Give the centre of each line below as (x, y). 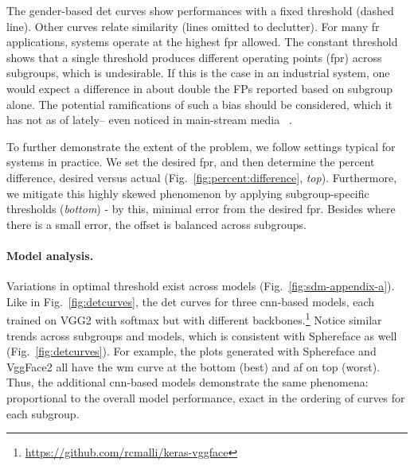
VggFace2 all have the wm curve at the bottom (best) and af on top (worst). (193, 366)
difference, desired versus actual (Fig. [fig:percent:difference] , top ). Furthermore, (202, 177)
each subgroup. (43, 413)
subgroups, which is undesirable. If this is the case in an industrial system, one (198, 73)
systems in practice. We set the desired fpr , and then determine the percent (191, 162)
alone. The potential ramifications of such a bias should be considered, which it (200, 104)
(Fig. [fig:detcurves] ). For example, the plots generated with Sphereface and (191, 351)
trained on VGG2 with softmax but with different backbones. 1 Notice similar (194, 318)
